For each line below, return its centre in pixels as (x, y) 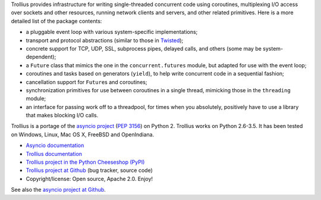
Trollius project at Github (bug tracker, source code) (89, 170)
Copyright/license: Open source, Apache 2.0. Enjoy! (89, 179)
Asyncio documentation (55, 145)
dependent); (41, 57)
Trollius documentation (54, 154)
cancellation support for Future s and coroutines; (86, 82)
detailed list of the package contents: (56, 21)
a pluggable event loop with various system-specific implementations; (112, 32)
